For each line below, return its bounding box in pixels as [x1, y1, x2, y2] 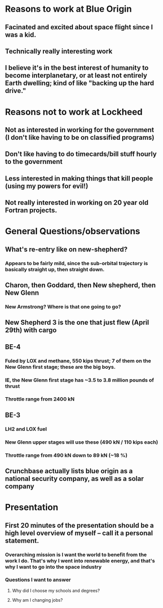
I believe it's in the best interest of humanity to [5, 64, 149, 72]
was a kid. [5, 30, 36, 39]
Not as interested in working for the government [5, 126, 154, 134]
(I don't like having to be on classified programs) [5, 133, 155, 141]
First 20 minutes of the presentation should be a [5, 521, 154, 529]
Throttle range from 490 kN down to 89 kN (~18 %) [5, 451, 127, 458]
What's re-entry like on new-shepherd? [5, 245, 128, 253]
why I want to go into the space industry [5, 563, 102, 570]
